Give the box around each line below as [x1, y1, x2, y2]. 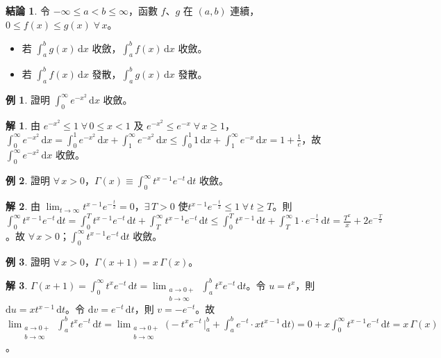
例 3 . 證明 [6, 254, 50, 268]
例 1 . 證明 [6, 92, 50, 106]
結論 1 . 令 [6, 3, 50, 17]
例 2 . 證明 [6, 173, 50, 188]
